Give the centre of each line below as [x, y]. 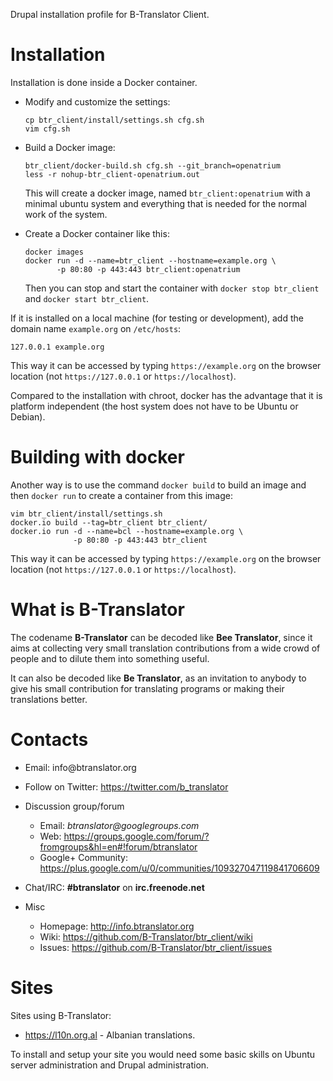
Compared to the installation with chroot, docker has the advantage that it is [166, 395]
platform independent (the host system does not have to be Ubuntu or [154, 406]
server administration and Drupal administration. [110, 1065]
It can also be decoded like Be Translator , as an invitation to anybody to [158, 678]
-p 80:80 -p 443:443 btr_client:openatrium [148, 269]
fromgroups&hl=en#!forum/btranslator [118, 846]
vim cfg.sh [47, 129]
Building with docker [97, 457]
